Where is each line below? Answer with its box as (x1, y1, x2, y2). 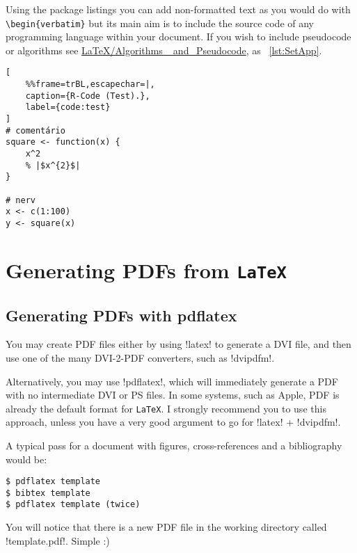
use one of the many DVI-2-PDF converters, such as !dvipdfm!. (6, 350, 275, 364)
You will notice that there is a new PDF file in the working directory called (6, 520, 327, 534)
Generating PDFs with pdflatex (6, 304, 237, 326)
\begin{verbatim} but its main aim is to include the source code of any (6, 15, 315, 30)
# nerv (6, 195, 35, 205)
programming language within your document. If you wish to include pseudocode (6, 29, 351, 44)
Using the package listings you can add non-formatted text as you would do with (6, 2, 351, 16)
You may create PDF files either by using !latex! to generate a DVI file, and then (6, 337, 351, 351)
